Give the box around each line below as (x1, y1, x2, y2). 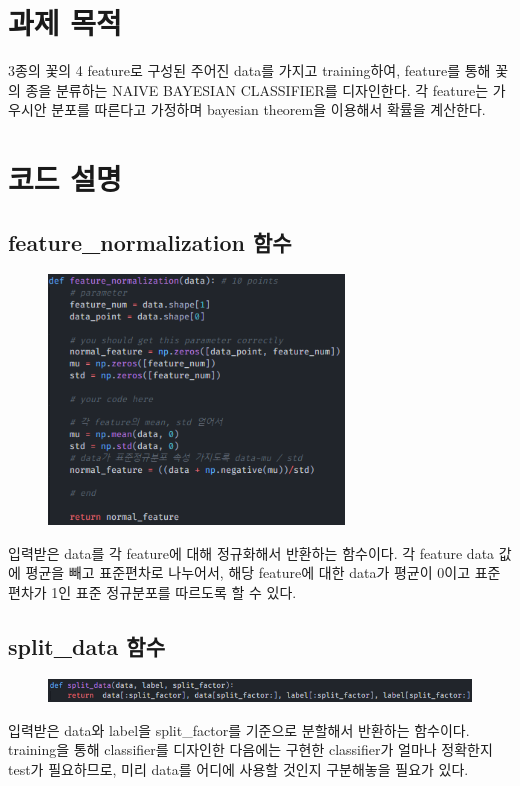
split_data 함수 (8, 630, 165, 661)
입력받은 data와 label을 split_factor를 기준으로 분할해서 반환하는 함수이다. (8, 719, 470, 740)
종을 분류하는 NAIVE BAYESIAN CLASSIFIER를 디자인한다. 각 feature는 (25, 79, 489, 100)
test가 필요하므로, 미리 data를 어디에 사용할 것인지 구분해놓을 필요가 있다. (8, 758, 469, 779)
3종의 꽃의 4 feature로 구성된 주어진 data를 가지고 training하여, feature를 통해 (8, 60, 491, 81)
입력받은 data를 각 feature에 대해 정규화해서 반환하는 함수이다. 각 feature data (8, 542, 495, 563)
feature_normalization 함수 (8, 226, 292, 257)
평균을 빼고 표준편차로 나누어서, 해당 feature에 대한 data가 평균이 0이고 (25, 562, 471, 583)
